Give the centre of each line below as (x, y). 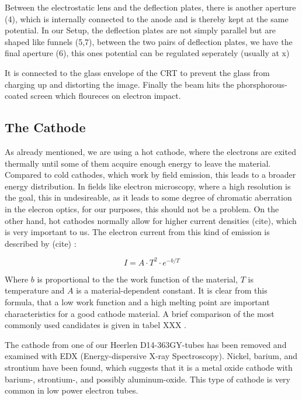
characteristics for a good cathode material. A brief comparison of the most (140, 313)
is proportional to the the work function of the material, (138, 279)
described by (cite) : (41, 243)
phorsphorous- (262, 84)
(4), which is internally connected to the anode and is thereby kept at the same (147, 18)
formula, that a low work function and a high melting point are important (137, 301)
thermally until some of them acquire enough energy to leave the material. (138, 163)
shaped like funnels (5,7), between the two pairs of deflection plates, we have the (149, 41)
